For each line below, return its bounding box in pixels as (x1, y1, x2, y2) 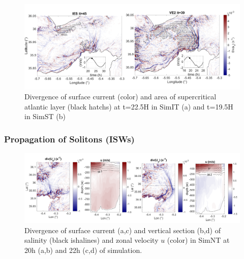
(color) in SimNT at (167, 235, 230, 245)
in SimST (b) (24, 111, 66, 122)
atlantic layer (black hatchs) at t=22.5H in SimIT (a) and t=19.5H (24, 101, 233, 112)
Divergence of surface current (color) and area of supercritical (24, 91, 217, 102)
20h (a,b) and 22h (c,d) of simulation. (24, 244, 142, 255)
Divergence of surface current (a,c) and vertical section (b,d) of (24, 225, 221, 235)
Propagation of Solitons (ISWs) (4, 132, 135, 145)
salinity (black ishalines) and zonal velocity (24, 235, 159, 245)
